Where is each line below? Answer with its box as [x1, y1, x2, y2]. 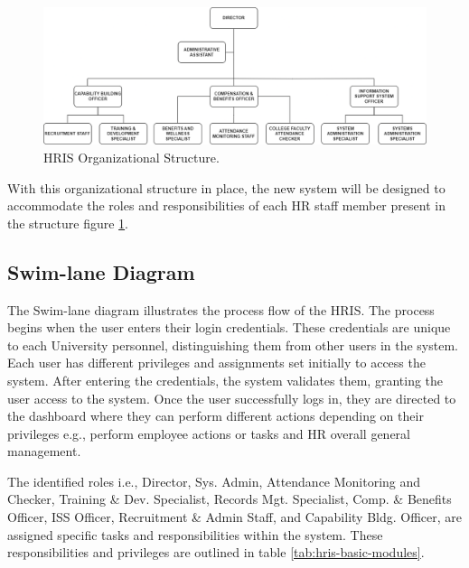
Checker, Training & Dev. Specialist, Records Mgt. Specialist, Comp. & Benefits [7, 489, 452, 508]
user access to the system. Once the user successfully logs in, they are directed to [7, 388, 456, 407]
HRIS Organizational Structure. [43, 147, 220, 166]
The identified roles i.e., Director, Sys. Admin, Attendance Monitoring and [7, 471, 421, 490]
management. [7, 442, 81, 461]
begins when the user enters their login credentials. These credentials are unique [7, 318, 451, 337]
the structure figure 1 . [7, 213, 128, 232]
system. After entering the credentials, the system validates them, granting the [7, 370, 444, 389]
